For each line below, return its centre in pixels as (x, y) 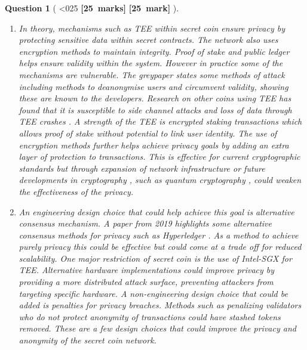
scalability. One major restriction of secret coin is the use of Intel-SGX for (155, 258)
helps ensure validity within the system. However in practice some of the (151, 63)
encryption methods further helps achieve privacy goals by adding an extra (154, 145)
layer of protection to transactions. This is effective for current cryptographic (159, 157)
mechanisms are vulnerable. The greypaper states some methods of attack (152, 74)
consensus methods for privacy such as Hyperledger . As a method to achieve (159, 235)
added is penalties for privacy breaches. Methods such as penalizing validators (160, 305)
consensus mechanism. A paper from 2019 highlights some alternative (145, 223)
